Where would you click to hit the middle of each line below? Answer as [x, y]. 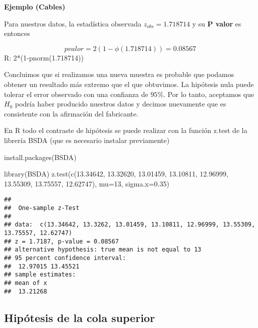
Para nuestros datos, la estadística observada [73, 23]
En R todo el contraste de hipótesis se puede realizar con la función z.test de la [126, 130]
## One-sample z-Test [42, 208]
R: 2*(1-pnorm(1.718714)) [44, 57]
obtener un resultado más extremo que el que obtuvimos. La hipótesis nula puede [129, 84]
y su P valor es [217, 23]
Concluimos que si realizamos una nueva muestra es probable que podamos [119, 74]
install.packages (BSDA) [40, 157]
